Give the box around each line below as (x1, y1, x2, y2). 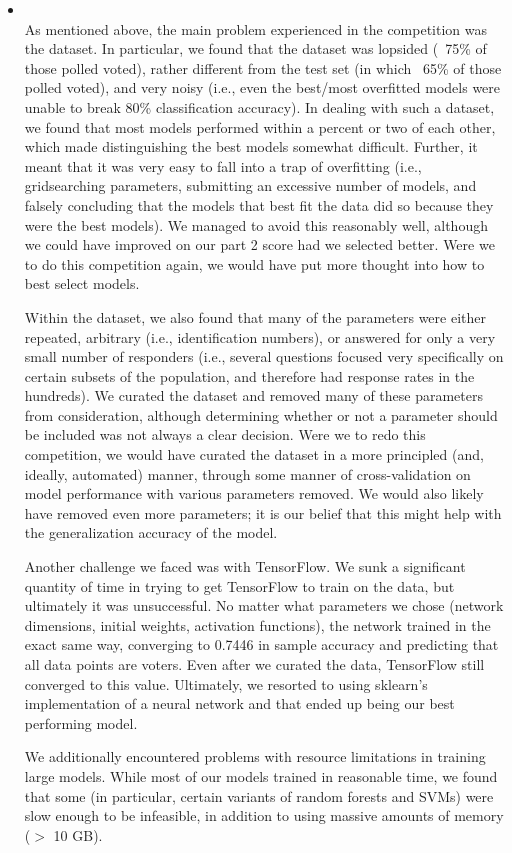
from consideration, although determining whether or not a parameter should (24, 404, 498, 425)
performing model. (24, 712, 138, 733)
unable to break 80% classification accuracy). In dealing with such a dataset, (24, 96, 495, 117)
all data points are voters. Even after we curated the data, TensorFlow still (24, 654, 485, 674)
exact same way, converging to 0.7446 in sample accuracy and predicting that (24, 634, 499, 655)
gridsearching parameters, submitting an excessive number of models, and (24, 175, 477, 196)
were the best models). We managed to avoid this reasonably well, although (24, 214, 488, 235)
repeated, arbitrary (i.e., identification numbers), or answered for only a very (24, 326, 496, 347)
